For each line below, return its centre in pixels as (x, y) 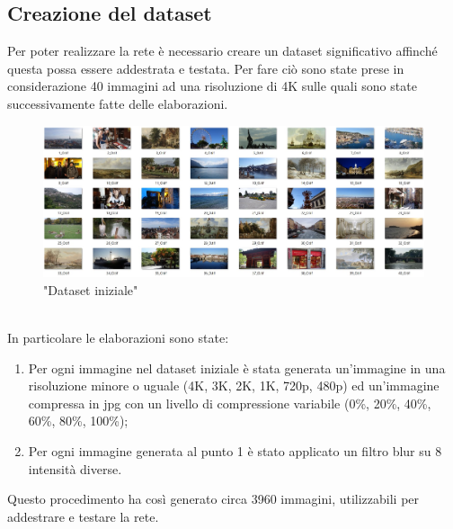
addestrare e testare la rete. (83, 516)
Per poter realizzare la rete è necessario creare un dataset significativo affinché (222, 51)
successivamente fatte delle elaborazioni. (118, 103)
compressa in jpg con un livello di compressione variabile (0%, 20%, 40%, (230, 403)
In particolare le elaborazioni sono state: (118, 338)
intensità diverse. (75, 468)
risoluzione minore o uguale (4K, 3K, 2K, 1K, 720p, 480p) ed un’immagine (234, 386)
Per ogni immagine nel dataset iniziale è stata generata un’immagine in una (237, 368)
